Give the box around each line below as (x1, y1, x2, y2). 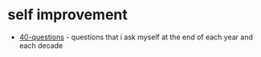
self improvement (7, 6, 128, 24)
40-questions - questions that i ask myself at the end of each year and (18, 32, 254, 42)
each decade (18, 40, 63, 50)
